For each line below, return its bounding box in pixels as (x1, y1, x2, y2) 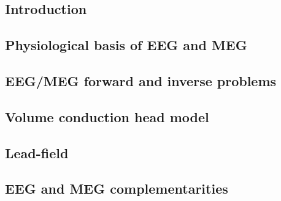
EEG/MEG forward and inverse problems (5, 71, 277, 90)
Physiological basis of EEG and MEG (5, 35, 247, 54)
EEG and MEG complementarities (5, 179, 228, 198)
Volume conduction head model (5, 107, 209, 126)
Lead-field (5, 143, 69, 162)
